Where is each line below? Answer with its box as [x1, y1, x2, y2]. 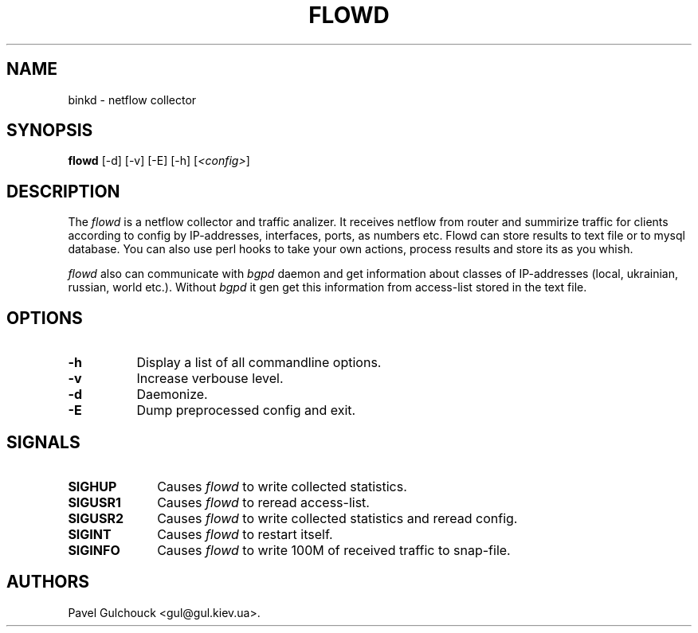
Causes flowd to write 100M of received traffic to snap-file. [157, 541, 511, 558]
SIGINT [68, 526, 112, 542]
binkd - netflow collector [68, 92, 197, 107]
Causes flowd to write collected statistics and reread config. [157, 510, 518, 526]
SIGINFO [68, 541, 120, 558]
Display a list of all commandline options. [136, 354, 382, 371]
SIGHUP [68, 478, 117, 494]
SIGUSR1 [68, 494, 121, 510]
